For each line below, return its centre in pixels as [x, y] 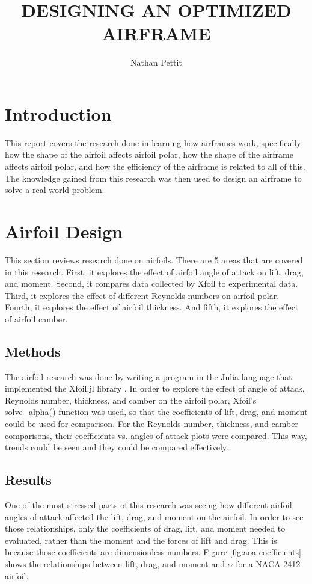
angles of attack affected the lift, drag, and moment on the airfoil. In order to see [154, 516]
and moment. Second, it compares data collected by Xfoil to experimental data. [151, 284]
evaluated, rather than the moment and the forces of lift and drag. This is [141, 540]
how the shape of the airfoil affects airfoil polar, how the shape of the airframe [149, 154]
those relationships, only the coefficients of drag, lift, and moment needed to [145, 528]
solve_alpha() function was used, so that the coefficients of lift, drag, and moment [156, 412]
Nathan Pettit [156, 62]
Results [28, 480]
